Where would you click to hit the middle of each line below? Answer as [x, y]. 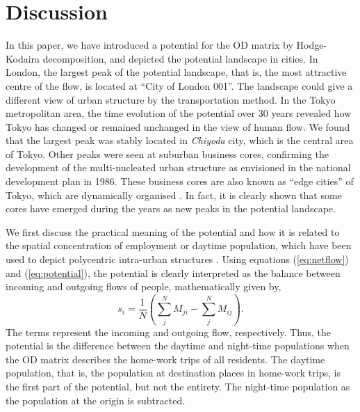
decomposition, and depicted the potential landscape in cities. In [180, 58]
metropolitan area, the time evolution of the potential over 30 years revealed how [179, 113]
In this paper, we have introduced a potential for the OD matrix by [149, 45]
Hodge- [312, 45]
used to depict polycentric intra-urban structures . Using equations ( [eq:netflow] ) [177, 259]
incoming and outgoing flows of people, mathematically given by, [144, 286]
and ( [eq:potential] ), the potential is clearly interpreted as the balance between [173, 272]
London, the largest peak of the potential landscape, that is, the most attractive [176, 72]
